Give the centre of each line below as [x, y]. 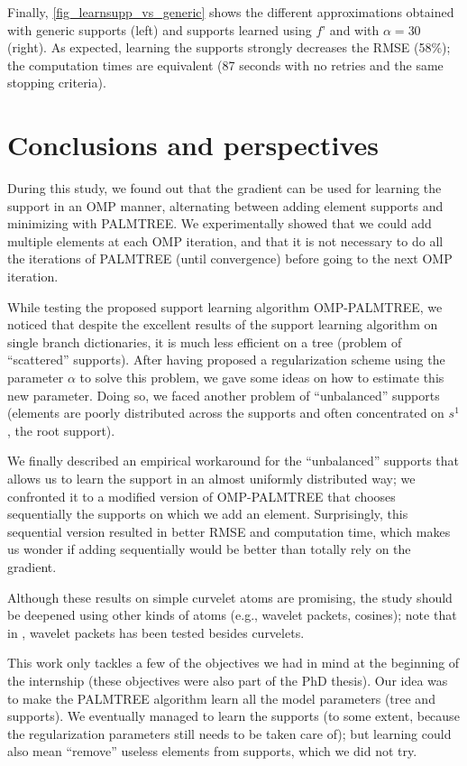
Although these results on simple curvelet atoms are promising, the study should [230, 597]
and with [354, 29]
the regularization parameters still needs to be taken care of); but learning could [229, 733]
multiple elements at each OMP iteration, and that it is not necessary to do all [225, 240]
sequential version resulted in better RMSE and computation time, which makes [229, 531]
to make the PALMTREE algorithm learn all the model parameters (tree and [221, 698]
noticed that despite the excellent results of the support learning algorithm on [223, 324]
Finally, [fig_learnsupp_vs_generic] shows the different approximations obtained [231, 12]
